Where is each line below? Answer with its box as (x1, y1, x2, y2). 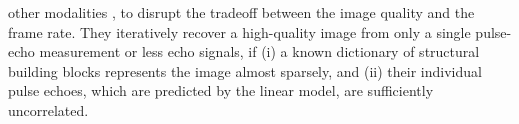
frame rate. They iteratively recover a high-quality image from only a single (8, 21, 471, 42)
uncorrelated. (8, 99, 89, 120)
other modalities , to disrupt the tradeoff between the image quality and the (8, 2, 475, 22)
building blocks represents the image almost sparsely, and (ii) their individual (8, 60, 482, 81)
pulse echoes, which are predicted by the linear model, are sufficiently (8, 80, 434, 101)
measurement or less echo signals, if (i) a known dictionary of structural (39, 41, 480, 62)
